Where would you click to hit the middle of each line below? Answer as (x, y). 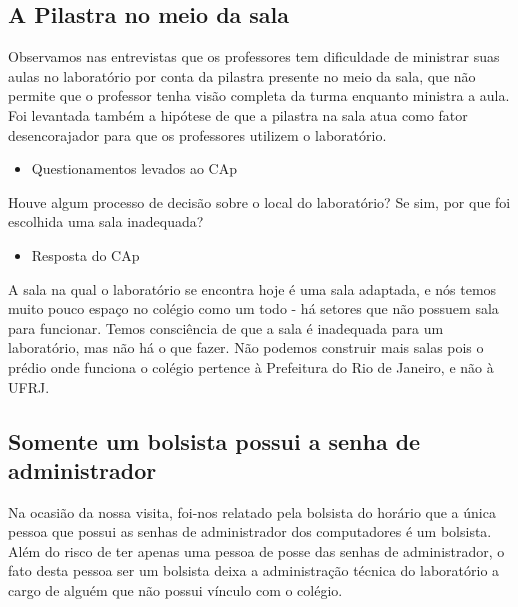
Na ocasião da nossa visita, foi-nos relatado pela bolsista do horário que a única (252, 511)
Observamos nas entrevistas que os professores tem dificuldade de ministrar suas (254, 56)
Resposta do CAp (85, 254)
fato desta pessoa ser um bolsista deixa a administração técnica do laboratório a (254, 570)
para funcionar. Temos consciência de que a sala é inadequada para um (226, 327)
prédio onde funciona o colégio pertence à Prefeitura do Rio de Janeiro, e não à (251, 366)
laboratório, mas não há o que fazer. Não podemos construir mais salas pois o (246, 347)
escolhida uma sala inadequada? (106, 221)
